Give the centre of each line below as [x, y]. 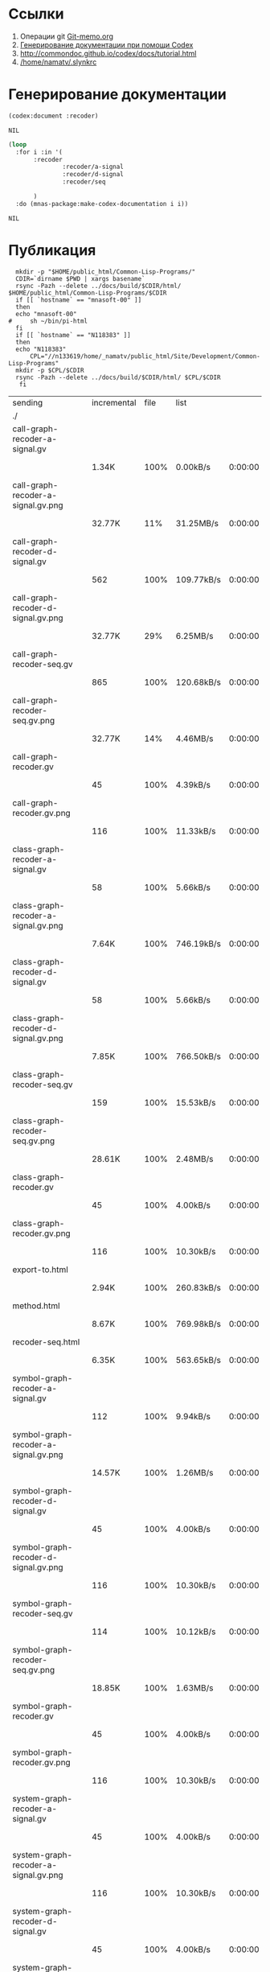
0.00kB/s [193, 467]
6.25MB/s [194, 636]
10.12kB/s [196, 1632]
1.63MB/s [194, 1688]
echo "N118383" [41, 349]
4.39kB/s [193, 784]
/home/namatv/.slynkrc [58, 62]
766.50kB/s [198, 1056]
